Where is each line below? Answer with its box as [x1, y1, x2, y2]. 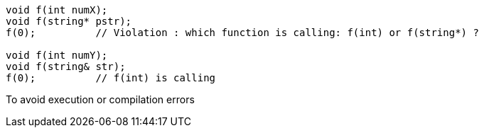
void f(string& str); [6, 61, 126, 72]
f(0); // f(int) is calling [6, 72, 216, 83]
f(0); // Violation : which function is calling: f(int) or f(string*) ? [6, 27, 479, 38]
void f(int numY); [6, 50, 108, 61]
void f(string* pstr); [6, 16, 132, 27]
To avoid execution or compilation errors [6, 93, 195, 105]
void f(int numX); [6, 4, 108, 16]
